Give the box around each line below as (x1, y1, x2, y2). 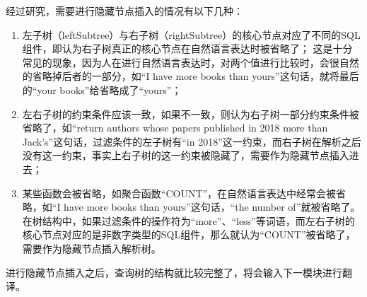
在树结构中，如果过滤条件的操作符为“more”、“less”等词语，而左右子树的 (22, 213, 355, 228)
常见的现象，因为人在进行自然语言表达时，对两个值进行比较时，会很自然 (22, 54, 359, 69)
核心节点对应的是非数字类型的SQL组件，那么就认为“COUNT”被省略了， (22, 227, 356, 242)
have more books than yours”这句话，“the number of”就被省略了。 (64, 199, 361, 214)
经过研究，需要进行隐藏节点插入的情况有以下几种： (6, 4, 243, 18)
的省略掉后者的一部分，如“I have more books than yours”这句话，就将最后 (22, 69, 359, 83)
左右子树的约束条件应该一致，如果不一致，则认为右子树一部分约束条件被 (22, 106, 359, 121)
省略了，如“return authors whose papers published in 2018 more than (22, 120, 328, 135)
